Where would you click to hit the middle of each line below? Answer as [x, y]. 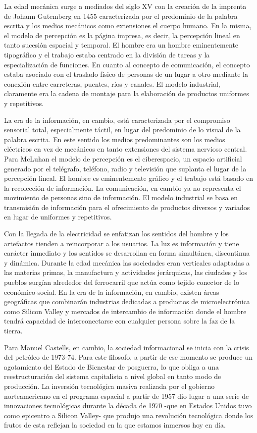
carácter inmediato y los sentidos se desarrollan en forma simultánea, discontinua [127, 253]
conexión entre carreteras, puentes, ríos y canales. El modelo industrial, [112, 83]
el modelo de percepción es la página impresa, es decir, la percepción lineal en [122, 35]
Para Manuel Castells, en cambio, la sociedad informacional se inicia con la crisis [127, 347]
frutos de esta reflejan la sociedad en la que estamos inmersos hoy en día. [115, 425]
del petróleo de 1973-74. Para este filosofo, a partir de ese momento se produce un [128, 357]
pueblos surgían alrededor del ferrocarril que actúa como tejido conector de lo [122, 282]
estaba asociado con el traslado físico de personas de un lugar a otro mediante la [126, 74]
